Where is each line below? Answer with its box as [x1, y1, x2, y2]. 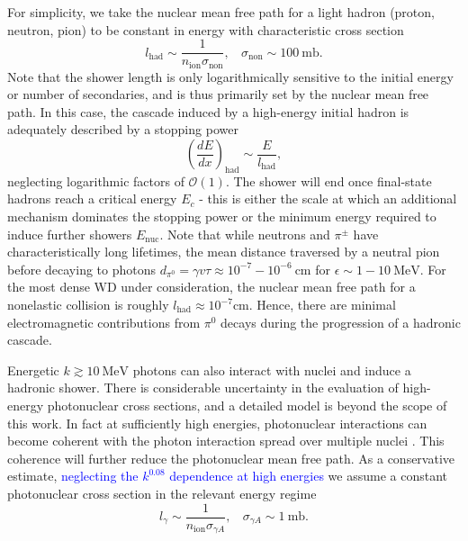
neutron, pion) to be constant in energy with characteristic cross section [7, 20, 404, 39]
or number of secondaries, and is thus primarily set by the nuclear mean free [7, 85, 429, 104]
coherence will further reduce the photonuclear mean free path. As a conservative [7, 448, 455, 467]
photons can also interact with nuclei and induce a [132, 360, 411, 379]
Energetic [7, 360, 59, 379]
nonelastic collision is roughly [7, 295, 169, 314]
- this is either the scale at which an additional [199, 189, 457, 208]
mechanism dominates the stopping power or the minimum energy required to [7, 207, 436, 226]
